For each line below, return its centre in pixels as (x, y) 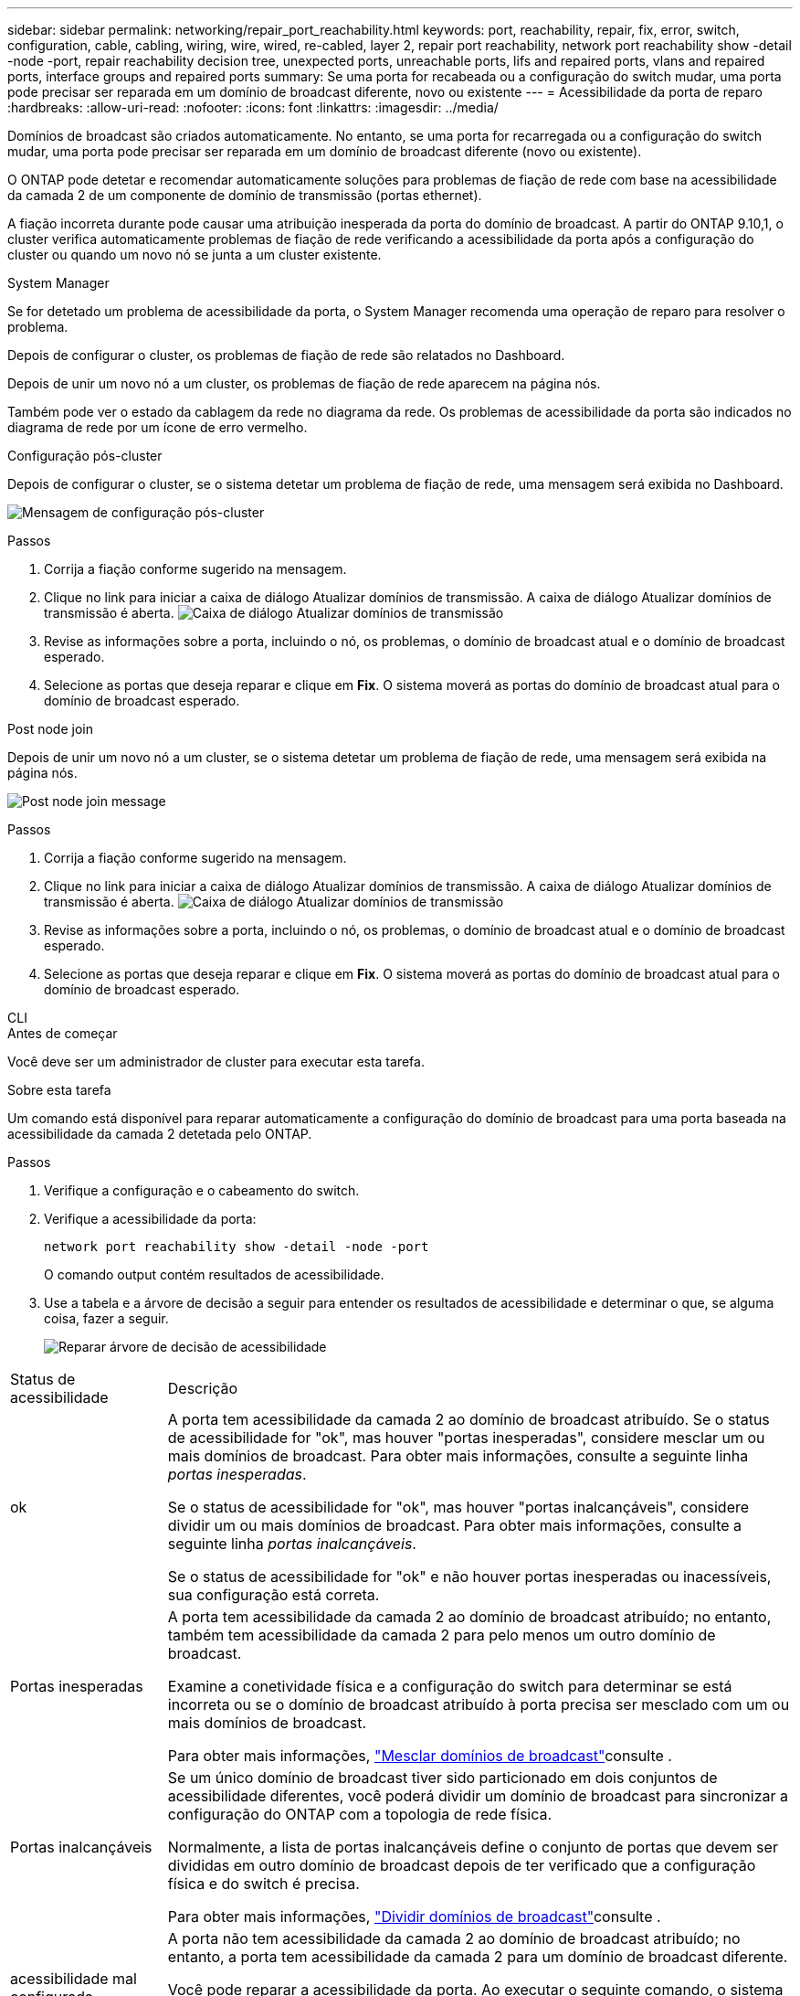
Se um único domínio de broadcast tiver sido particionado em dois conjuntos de (442, 1778)
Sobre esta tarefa (59, 1090)
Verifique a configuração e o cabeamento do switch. (202, 1190)
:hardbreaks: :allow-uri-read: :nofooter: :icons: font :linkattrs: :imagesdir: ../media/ (253, 107)
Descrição (203, 1388)
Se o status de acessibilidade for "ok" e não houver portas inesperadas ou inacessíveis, (469, 1577)
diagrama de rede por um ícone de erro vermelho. (158, 427)
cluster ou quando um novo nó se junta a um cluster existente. (195, 255)
